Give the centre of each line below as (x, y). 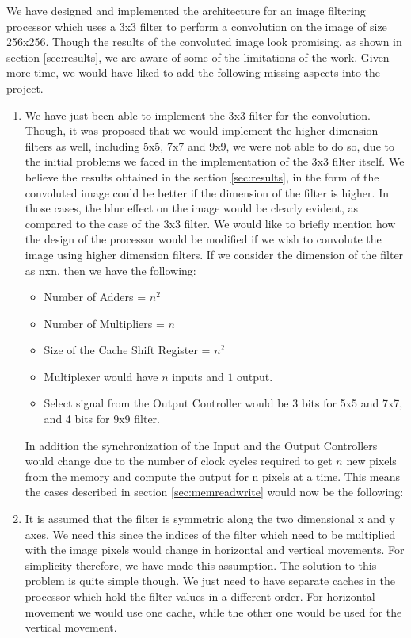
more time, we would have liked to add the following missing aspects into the (194, 73)
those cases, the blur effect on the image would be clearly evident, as (192, 208)
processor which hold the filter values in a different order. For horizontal (200, 596)
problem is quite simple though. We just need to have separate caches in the (210, 581)
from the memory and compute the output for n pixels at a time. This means (213, 476)
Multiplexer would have (101, 376)
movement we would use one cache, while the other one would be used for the (213, 611)
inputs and (198, 376)
